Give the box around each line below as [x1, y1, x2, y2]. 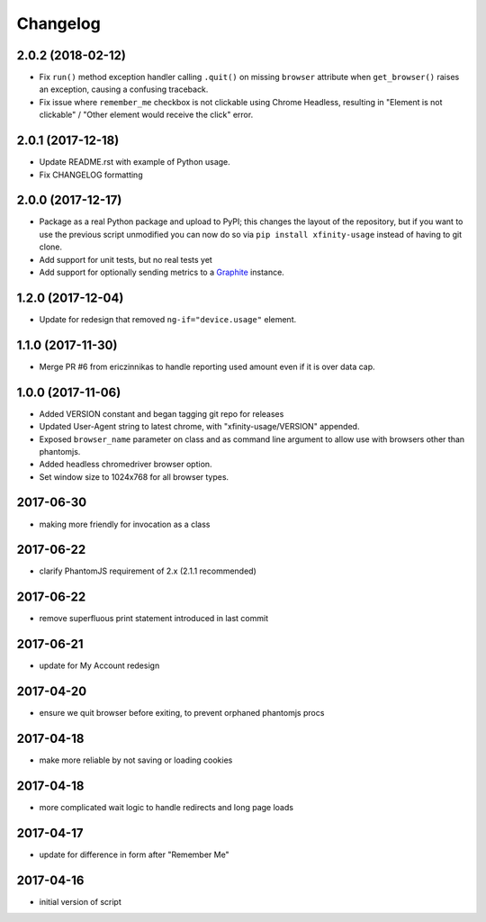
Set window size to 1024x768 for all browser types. [39, 471, 229, 482]
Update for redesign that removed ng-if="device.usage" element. [39, 313, 297, 324]
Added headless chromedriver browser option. [39, 459, 212, 470]
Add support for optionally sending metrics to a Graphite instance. [39, 267, 285, 277]
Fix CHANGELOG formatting [39, 169, 143, 180]
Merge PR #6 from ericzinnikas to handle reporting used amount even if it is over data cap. [39, 361, 375, 372]
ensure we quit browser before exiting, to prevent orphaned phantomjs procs [39, 708, 325, 719]
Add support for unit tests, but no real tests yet [39, 254, 213, 265]
